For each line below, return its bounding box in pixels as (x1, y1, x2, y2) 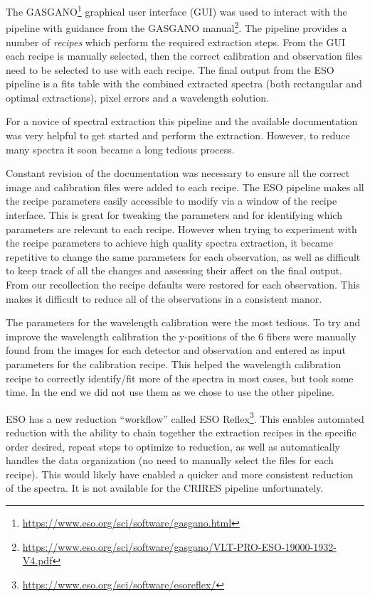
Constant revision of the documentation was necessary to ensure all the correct (6, 166, 350, 181)
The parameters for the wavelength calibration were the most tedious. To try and (6, 315, 361, 330)
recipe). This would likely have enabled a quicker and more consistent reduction (6, 466, 354, 481)
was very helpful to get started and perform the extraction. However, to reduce (6, 128, 350, 143)
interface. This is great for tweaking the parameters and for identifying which (6, 208, 342, 222)
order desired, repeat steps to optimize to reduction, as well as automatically (6, 439, 340, 453)
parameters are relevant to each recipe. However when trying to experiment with (6, 221, 357, 236)
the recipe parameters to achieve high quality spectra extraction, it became (6, 235, 333, 250)
